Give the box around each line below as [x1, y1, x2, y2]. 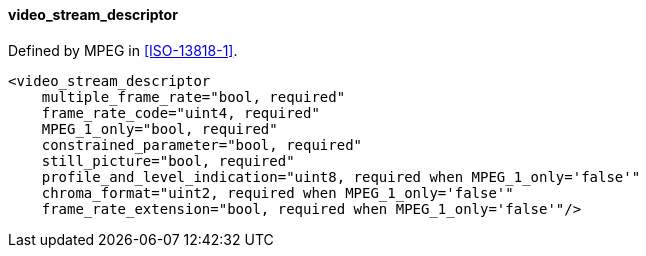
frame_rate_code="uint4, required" [41, 104, 320, 121]
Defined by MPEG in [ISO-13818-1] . [8, 41, 238, 59]
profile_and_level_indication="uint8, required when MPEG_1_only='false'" [41, 168, 641, 185]
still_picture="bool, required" [41, 152, 295, 169]
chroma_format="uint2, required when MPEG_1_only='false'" [41, 184, 514, 201]
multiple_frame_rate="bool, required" [41, 88, 346, 105]
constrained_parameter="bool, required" [41, 136, 363, 153]
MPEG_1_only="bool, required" [41, 120, 278, 137]
